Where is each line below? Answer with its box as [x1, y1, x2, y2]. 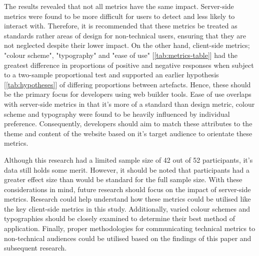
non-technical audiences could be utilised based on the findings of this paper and [4, 233, 251, 243]
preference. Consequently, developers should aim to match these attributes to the [4, 118, 252, 129]
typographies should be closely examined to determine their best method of [4, 213, 235, 224]
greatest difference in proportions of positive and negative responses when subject [4, 59, 254, 70]
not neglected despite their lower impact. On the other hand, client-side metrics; [4, 40, 250, 50]
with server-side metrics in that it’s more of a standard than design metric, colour [4, 98, 255, 109]
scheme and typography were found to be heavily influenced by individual [4, 108, 230, 119]
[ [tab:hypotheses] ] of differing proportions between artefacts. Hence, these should [4, 79, 251, 89]
